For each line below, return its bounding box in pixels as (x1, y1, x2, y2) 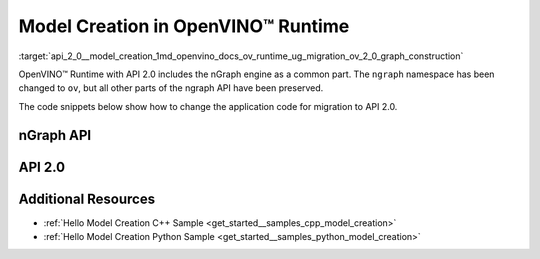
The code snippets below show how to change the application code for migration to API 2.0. (18, 100, 398, 112)
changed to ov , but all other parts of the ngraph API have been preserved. (18, 82, 324, 94)
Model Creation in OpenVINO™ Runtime (18, 15, 350, 37)
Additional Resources (18, 190, 155, 207)
